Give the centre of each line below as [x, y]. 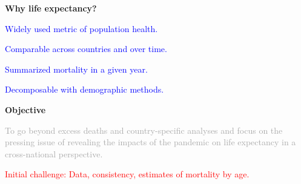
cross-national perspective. [54, 153]
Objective [25, 109]
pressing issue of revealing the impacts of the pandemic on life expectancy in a [150, 142]
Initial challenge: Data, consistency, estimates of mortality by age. [127, 174]
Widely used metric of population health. [81, 28]
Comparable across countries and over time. [86, 49]
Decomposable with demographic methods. [84, 89]
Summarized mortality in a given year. [76, 69]
